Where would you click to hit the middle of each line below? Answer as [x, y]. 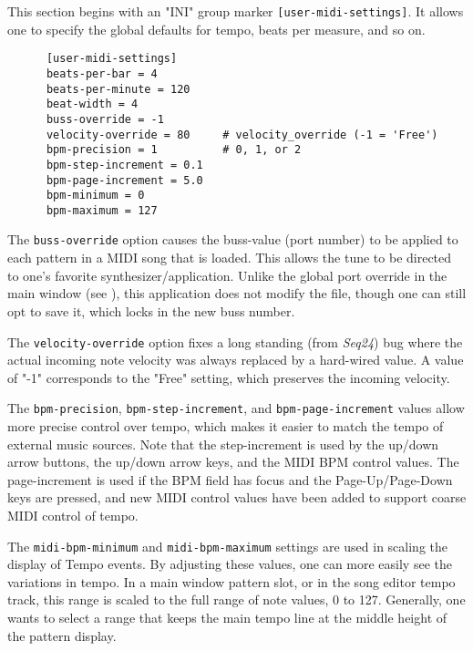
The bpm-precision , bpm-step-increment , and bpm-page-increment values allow [236, 408]
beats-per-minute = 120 [118, 89]
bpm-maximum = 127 [102, 210]
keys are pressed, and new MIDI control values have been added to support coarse [237, 497]
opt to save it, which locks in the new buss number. [151, 310]
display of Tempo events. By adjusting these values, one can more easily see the [230, 564]
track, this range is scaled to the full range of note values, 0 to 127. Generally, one [236, 599]
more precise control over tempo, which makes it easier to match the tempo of [226, 426]
